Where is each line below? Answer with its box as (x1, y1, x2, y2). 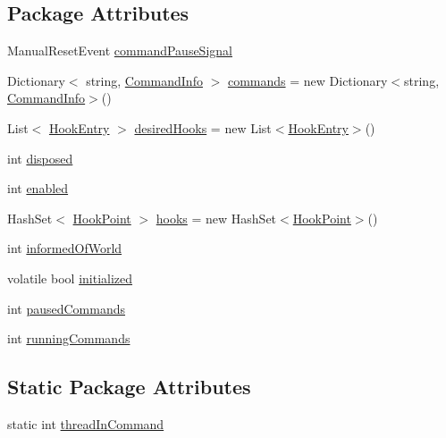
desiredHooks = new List (134, 118, 272, 137)
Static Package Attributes (7, 373, 251, 400)
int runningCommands (7, 329, 130, 348)
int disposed (7, 148, 73, 167)
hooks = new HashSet (156, 208, 277, 227)
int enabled (7, 179, 69, 198)
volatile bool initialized (7, 268, 133, 287)
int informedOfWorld (7, 239, 122, 257)
